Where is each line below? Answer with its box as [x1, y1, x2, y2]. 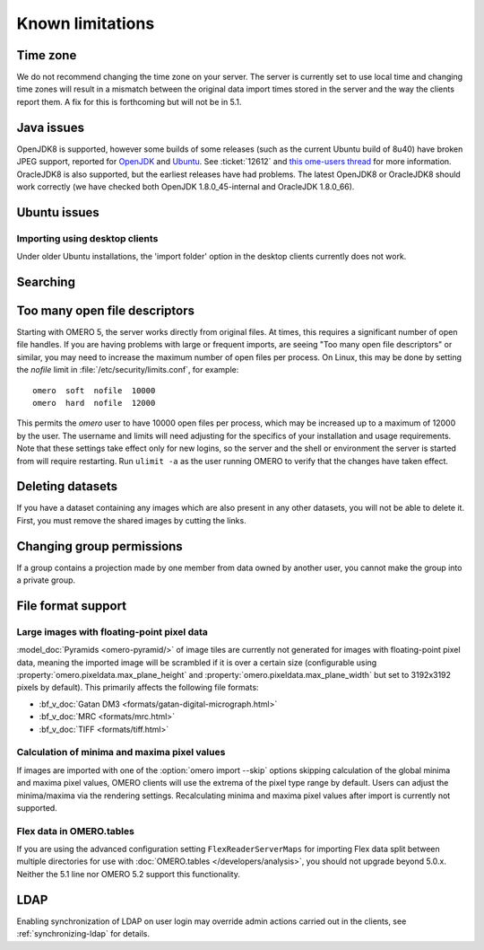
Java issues [16, 119, 85, 135]
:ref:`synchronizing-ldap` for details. [16, 928, 150, 939]
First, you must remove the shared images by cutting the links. [16, 515, 246, 525]
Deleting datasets [16, 479, 118, 494]
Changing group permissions [16, 539, 183, 554]
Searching [16, 274, 76, 289]
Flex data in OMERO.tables [16, 824, 134, 837]
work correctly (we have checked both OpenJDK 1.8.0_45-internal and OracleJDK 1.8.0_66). [16, 180, 355, 192]
